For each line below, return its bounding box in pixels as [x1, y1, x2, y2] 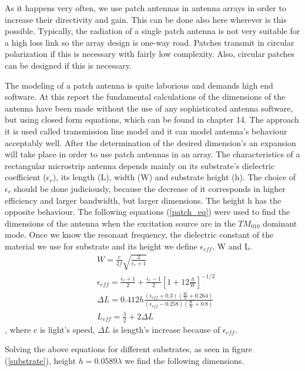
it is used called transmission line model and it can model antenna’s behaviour [5, 124, 287, 137]
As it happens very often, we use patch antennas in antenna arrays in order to [5, 2, 286, 14]
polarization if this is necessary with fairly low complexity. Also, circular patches [5, 48, 294, 60]
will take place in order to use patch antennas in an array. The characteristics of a [5, 148, 300, 160]
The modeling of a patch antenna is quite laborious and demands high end [5, 79, 273, 91]
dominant [263, 217, 297, 229]
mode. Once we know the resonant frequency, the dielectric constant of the [5, 228, 274, 241]
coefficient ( [5, 171, 46, 183]
